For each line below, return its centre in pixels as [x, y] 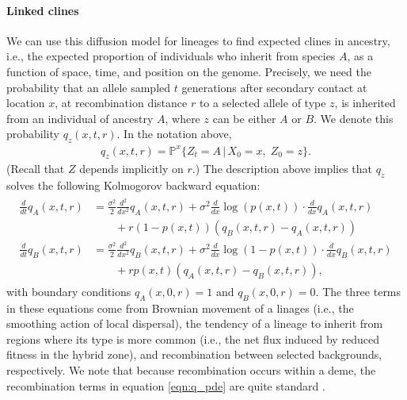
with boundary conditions [69, 291]
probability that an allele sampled [89, 87]
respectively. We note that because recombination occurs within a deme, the [191, 369]
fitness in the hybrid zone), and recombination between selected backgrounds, [194, 354]
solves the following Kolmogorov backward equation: [133, 185]
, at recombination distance [121, 103]
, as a [360, 56]
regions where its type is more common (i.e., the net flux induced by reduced [193, 338]
